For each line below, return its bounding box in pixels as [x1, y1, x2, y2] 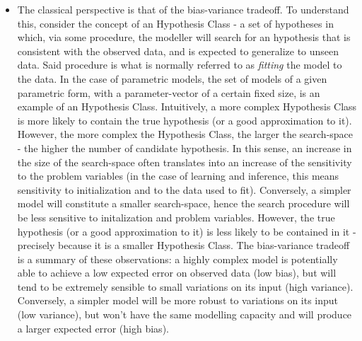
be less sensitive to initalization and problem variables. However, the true [17, 209, 335, 224]
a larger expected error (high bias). [17, 320, 169, 335]
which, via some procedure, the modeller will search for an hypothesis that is [17, 30, 351, 45]
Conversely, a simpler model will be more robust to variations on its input [17, 293, 339, 308]
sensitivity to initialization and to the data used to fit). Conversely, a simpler [17, 182, 351, 197]
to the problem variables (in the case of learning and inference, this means [17, 168, 339, 183]
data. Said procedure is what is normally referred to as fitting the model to [17, 57, 342, 72]
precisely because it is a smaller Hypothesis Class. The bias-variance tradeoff [17, 238, 350, 253]
